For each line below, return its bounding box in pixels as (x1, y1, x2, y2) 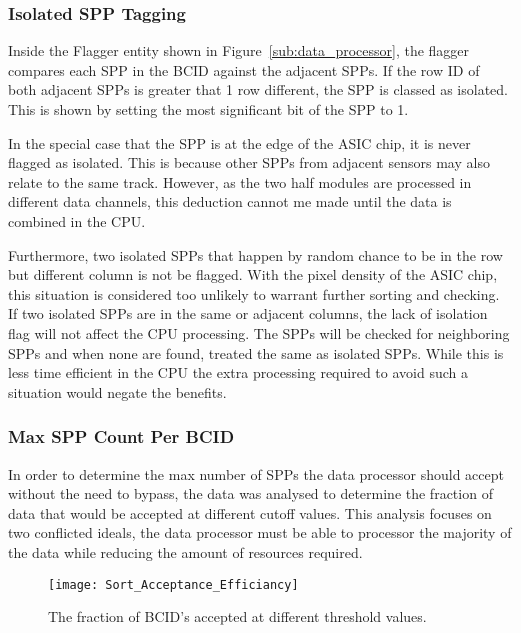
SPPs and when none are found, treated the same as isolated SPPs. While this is (8, 342, 504, 363)
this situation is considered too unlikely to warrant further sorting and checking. (8, 283, 500, 304)
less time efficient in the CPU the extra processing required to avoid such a (8, 362, 468, 383)
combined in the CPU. (8, 210, 146, 231)
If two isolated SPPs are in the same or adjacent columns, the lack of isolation (8, 303, 488, 324)
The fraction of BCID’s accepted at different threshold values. (48, 606, 427, 627)
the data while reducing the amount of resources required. (8, 541, 363, 562)
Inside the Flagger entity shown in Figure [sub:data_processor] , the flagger (8, 40, 470, 61)
